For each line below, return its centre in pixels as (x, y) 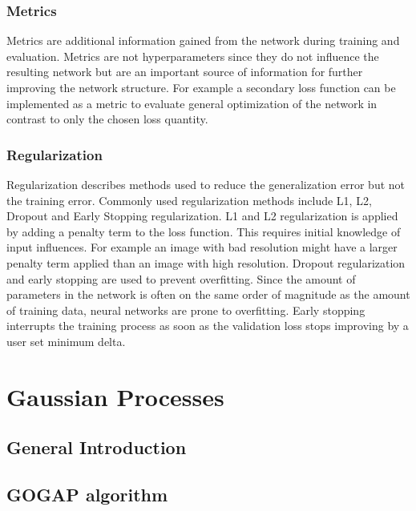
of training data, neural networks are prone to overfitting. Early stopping (186, 310)
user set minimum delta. (66, 341)
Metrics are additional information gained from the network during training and (203, 40)
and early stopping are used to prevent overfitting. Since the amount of (181, 278)
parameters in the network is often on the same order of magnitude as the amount (208, 294)
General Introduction (97, 447)
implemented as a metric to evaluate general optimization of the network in (192, 103)
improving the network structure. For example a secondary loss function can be (201, 87)
